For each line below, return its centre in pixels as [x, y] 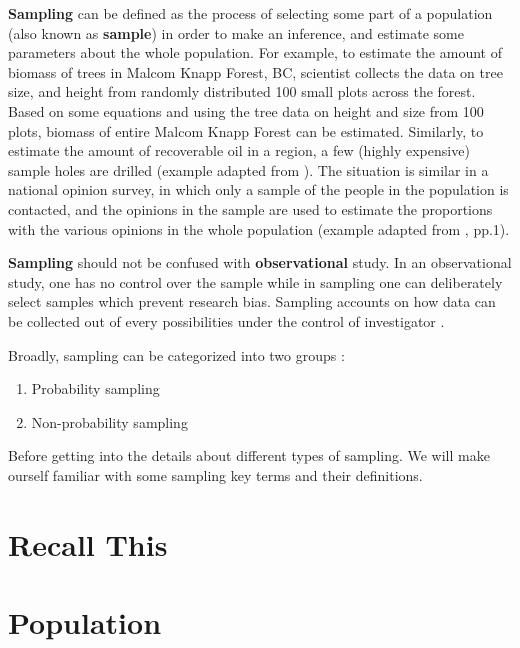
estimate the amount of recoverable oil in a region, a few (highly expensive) [239, 150]
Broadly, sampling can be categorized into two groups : [176, 354]
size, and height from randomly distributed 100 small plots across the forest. [242, 91]
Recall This [88, 543]
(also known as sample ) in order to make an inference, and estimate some [236, 32]
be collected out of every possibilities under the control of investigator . [226, 320]
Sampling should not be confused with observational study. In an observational [260, 262]
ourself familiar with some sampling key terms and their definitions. [215, 474]
